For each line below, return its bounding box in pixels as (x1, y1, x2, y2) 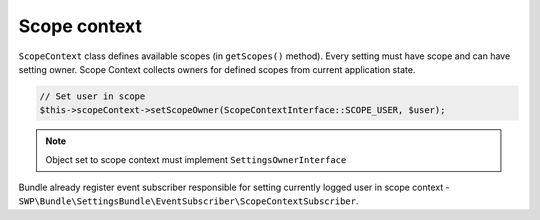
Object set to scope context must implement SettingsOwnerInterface (45, 153, 347, 165)
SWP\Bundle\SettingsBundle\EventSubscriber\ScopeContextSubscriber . (18, 195, 359, 207)
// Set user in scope (39, 90, 146, 102)
